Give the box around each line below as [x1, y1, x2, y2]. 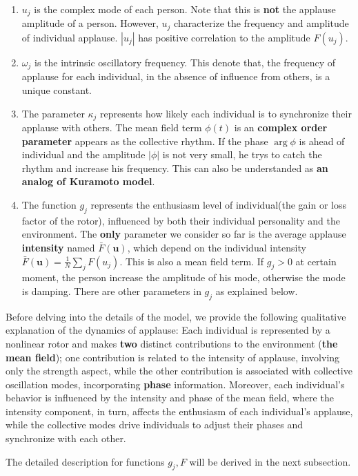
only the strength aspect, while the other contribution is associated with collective [6, 363, 352, 378]
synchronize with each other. [6, 431, 126, 446]
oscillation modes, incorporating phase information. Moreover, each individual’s [6, 377, 345, 391]
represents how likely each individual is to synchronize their [100, 106, 352, 120]
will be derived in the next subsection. [189, 454, 351, 468]
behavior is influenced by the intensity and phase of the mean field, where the [6, 390, 334, 405]
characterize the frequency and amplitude [174, 16, 349, 30]
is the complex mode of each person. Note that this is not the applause [34, 2, 336, 16]
